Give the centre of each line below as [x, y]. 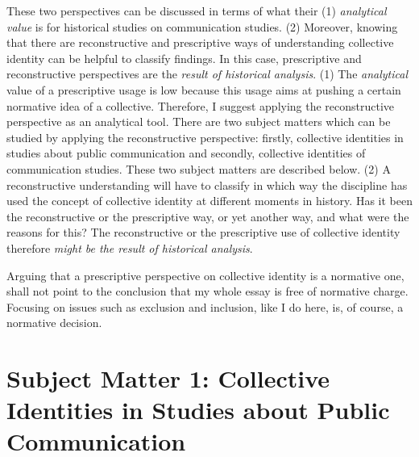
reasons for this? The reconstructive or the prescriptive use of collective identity [203, 232]
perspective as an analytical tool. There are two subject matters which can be [199, 122]
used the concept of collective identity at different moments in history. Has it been [209, 201]
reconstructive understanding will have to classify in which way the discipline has [207, 184]
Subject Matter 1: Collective [168, 378]
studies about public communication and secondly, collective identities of [186, 153]
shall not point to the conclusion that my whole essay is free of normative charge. [207, 291]
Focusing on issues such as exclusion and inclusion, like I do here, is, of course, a [205, 306]
